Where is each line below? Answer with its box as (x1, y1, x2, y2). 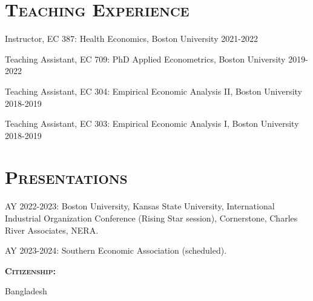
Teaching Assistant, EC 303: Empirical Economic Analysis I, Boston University (5, 117, 299, 130)
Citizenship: (5, 264, 56, 277)
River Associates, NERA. (5, 223, 99, 236)
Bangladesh (5, 285, 47, 297)
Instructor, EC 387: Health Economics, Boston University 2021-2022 (5, 32, 258, 45)
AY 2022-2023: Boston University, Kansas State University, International (5, 200, 275, 212)
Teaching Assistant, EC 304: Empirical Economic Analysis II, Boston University (5, 84, 302, 97)
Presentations (5, 164, 128, 189)
